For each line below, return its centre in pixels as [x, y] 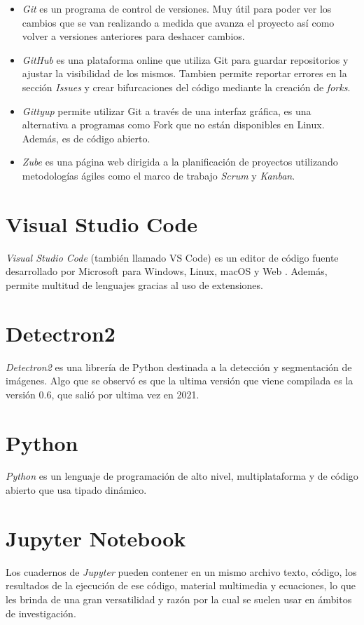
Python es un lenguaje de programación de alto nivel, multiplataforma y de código [182, 476]
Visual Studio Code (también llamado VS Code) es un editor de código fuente [172, 257]
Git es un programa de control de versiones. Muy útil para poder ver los [177, 8]
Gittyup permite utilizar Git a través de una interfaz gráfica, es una [167, 110]
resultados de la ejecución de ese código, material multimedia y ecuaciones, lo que [181, 585]
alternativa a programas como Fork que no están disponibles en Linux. [173, 125]
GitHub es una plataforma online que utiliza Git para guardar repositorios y [185, 59]
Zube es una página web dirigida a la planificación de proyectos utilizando [180, 162]
